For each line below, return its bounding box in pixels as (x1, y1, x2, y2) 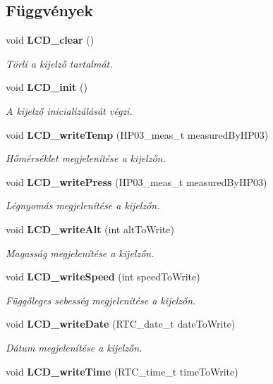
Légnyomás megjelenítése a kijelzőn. (6, 198, 160, 213)
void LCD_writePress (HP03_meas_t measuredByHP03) (6, 174, 267, 189)
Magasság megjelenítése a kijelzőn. (6, 245, 154, 260)
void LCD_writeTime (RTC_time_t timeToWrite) (6, 364, 238, 378)
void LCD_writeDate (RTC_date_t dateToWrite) (6, 316, 236, 331)
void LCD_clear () (6, 32, 95, 47)
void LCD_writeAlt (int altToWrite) (6, 221, 174, 236)
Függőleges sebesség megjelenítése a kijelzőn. (6, 292, 196, 307)
